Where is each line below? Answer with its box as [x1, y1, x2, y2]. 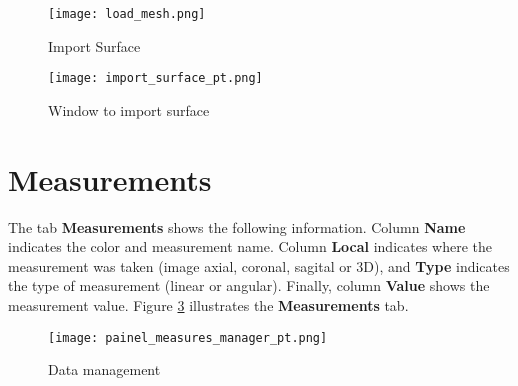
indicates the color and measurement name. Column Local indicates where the [8, 236, 493, 257]
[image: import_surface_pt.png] [48, 71, 263, 86]
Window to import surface [48, 99, 210, 120]
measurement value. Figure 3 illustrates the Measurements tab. [8, 295, 409, 315]
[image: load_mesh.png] [48, 7, 206, 21]
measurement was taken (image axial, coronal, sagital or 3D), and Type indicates [8, 255, 510, 276]
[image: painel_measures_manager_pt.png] [48, 330, 328, 345]
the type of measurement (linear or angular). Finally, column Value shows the [8, 275, 490, 296]
